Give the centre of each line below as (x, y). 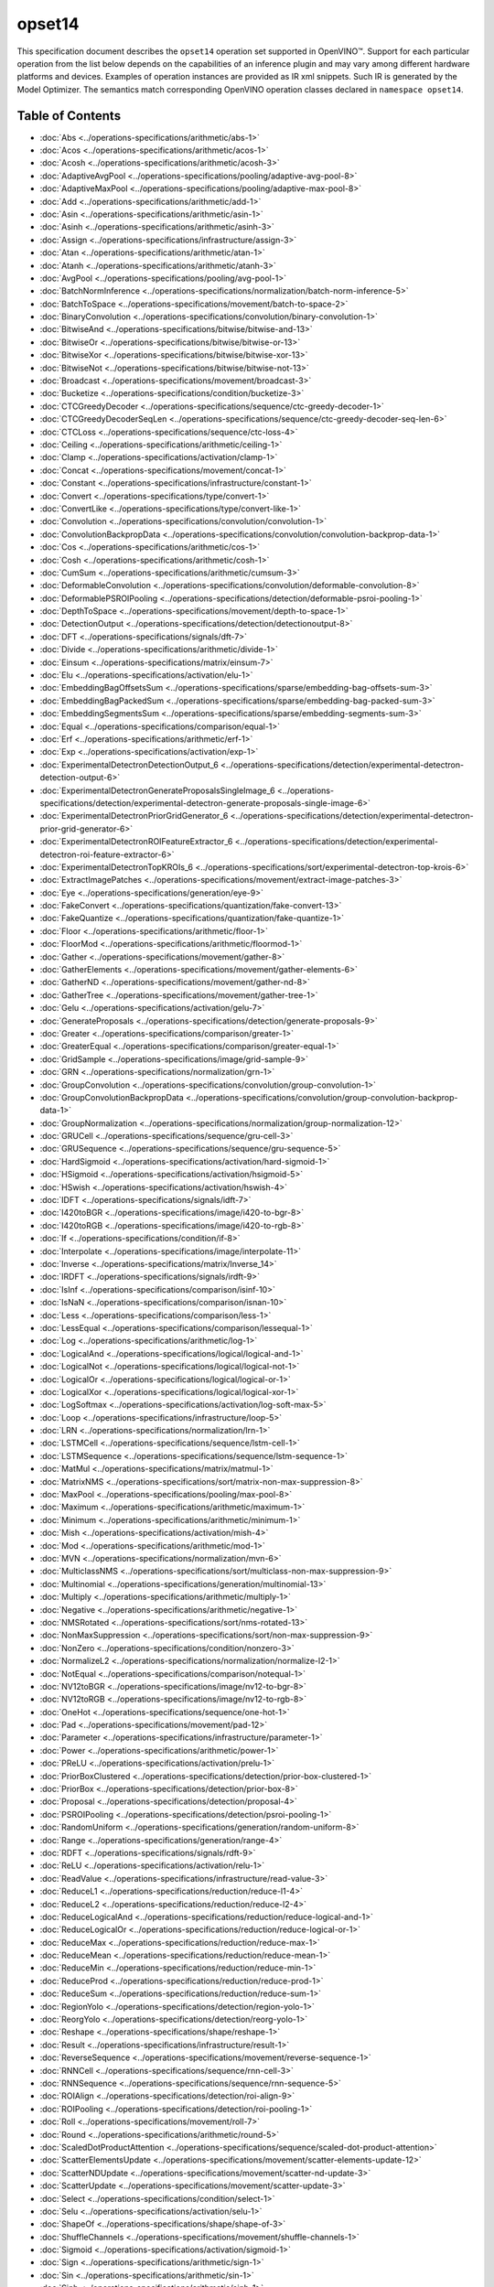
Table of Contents (69, 116)
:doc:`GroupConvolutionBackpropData (112, 1097)
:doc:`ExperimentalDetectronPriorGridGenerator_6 (134, 816)
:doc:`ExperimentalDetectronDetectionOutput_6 (129, 765)
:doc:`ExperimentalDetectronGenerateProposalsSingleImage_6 (157, 790)
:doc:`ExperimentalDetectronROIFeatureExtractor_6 (136, 842)
